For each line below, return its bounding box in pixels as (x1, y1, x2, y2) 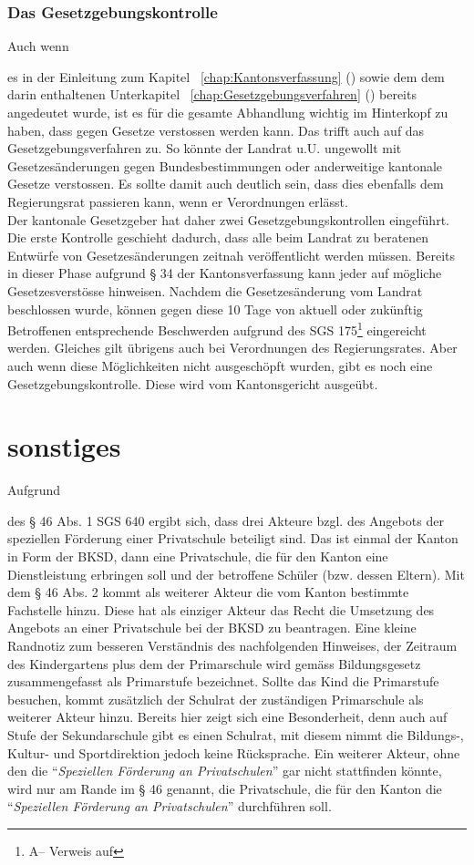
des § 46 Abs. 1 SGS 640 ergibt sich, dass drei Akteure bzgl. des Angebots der (7, 510, 444, 530)
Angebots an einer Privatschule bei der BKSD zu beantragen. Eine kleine (7, 618, 417, 637)
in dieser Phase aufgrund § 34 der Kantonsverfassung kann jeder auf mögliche (7, 263, 442, 283)
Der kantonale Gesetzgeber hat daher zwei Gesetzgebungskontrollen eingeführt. (7, 210, 449, 229)
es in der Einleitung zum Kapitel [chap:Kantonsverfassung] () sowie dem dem (7, 67, 445, 86)
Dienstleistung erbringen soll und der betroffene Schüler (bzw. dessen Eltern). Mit (7, 564, 465, 583)
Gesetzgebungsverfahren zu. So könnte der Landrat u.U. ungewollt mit (7, 139, 402, 158)
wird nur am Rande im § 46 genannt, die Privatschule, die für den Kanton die (7, 778, 442, 798)
